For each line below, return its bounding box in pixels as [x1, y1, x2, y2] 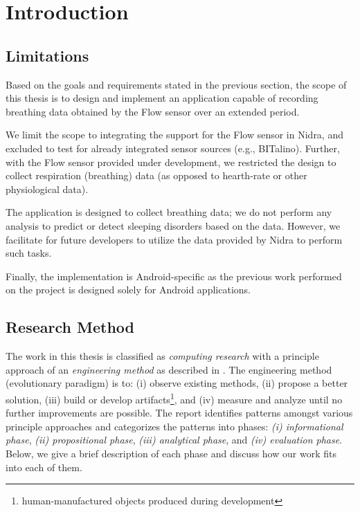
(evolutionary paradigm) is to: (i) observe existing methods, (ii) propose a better [6, 376, 348, 390]
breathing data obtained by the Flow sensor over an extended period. [6, 104, 300, 118]
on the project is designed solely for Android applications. [6, 282, 251, 297]
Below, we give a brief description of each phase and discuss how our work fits [6, 446, 336, 460]
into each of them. [6, 459, 82, 474]
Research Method [6, 316, 134, 338]
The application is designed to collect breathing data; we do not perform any [6, 205, 332, 219]
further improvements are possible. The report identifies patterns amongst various [6, 405, 353, 420]
